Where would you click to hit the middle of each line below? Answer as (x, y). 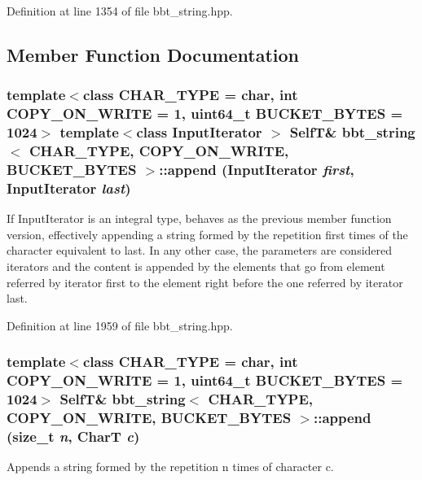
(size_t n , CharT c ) (73, 436)
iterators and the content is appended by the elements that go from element (196, 266)
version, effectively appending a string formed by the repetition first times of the (207, 234)
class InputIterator (199, 132)
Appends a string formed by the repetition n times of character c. (170, 467)
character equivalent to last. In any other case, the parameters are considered (200, 250)
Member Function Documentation (153, 54)
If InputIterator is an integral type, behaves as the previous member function (199, 218)
